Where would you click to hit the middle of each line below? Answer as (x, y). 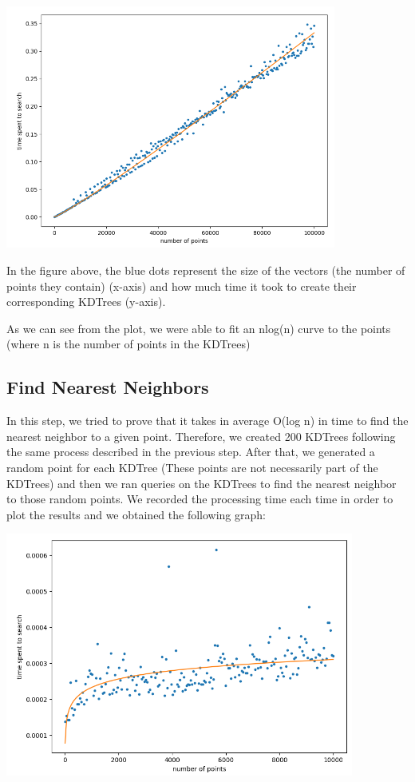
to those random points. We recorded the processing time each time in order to (200, 499)
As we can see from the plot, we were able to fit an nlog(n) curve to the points (199, 328)
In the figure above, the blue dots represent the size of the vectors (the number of (206, 270)
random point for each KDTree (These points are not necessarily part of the (192, 467)
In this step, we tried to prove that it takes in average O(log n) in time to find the (207, 421)
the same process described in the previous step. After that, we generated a (191, 452)
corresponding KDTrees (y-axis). (86, 302)
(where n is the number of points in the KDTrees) (128, 344)
